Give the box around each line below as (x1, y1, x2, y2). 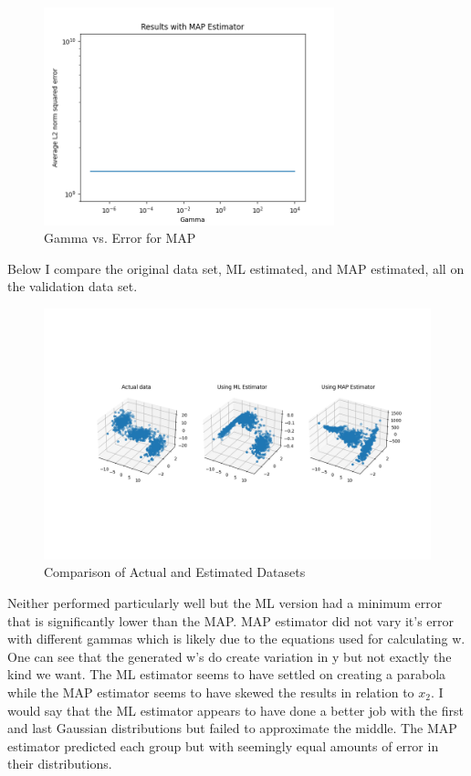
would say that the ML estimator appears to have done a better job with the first (7, 700, 464, 719)
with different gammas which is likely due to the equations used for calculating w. (7, 629, 466, 648)
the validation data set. (7, 277, 138, 296)
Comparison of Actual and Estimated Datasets (44, 562, 306, 582)
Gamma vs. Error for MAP (44, 228, 196, 247)
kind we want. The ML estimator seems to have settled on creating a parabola (7, 665, 446, 684)
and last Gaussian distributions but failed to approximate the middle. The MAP (7, 718, 457, 738)
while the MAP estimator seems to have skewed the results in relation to (7, 682, 414, 701)
